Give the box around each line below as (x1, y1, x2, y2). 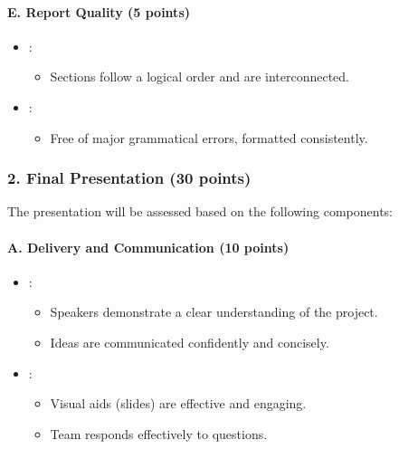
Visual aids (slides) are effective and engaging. (50, 394, 307, 413)
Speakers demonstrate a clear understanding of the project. (50, 302, 378, 321)
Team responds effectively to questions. (50, 424, 268, 443)
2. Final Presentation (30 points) (7, 167, 252, 189)
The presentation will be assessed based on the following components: (7, 202, 393, 221)
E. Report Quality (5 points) (7, 2, 190, 21)
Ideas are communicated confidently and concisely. (50, 332, 329, 351)
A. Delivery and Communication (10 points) (7, 237, 290, 256)
